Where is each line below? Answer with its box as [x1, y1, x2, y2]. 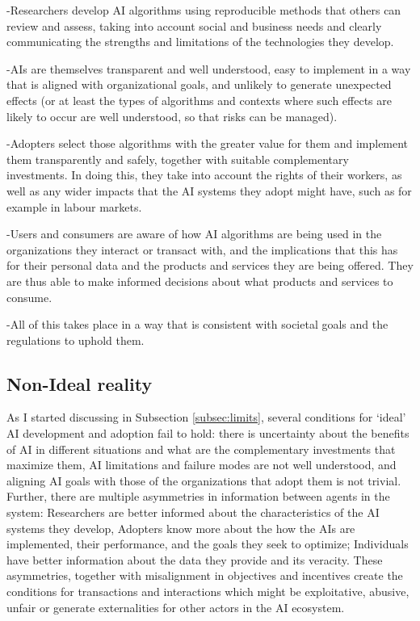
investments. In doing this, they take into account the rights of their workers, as [6, 166, 402, 183]
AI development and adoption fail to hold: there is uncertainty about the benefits [6, 425, 409, 442]
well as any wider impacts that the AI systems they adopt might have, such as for [6, 182, 412, 199]
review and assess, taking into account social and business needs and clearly [6, 17, 382, 34]
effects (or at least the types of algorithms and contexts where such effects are [6, 91, 392, 108]
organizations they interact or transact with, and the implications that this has [6, 241, 398, 258]
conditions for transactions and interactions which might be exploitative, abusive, [6, 583, 409, 600]
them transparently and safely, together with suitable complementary [6, 150, 349, 167]
